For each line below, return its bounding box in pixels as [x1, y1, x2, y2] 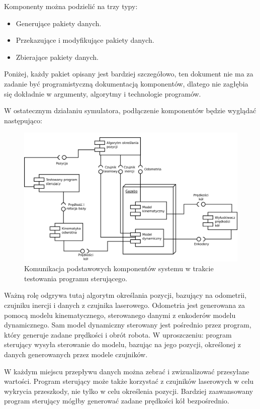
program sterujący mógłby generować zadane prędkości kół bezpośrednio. [4, 395, 229, 406]
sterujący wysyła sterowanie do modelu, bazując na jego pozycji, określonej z [4, 339, 241, 350]
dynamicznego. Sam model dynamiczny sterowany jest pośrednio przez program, [4, 319, 251, 330]
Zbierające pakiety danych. [16, 51, 99, 62]
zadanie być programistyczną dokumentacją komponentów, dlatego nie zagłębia [4, 78, 248, 89]
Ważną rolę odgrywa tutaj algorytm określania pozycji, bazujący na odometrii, [4, 290, 247, 300]
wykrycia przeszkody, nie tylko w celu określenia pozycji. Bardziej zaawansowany [4, 385, 253, 396]
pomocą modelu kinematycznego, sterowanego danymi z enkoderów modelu [4, 309, 236, 320]
